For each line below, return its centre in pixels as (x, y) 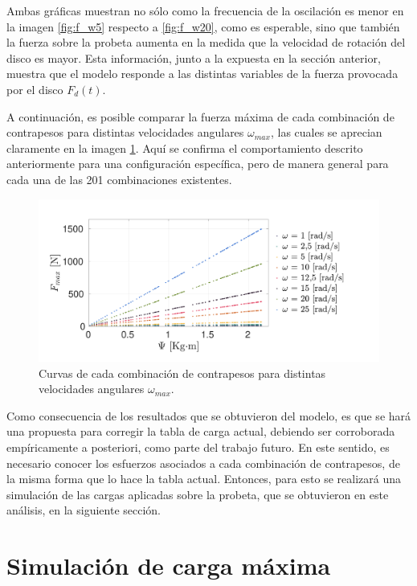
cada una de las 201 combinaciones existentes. (119, 179)
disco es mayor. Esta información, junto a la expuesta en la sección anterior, (194, 57)
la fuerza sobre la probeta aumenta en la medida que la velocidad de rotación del (206, 42)
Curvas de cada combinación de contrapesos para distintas (182, 373)
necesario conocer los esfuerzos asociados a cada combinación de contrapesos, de (203, 463)
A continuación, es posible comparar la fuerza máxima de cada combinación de (200, 116)
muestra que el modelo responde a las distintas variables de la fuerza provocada (202, 74)
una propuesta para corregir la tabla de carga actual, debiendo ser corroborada (201, 431)
